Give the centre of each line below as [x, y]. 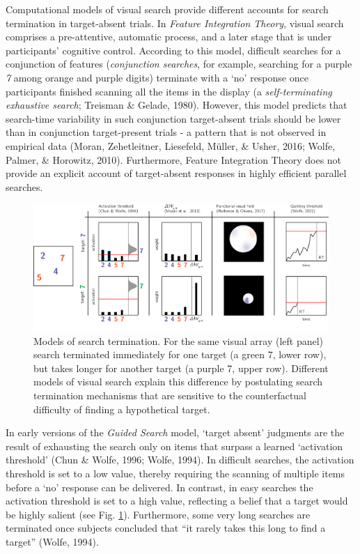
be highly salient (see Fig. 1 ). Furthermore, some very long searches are [158, 514]
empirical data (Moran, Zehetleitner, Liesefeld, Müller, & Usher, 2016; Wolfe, [171, 145]
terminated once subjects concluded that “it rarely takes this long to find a [166, 528]
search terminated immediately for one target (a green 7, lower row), [180, 354]
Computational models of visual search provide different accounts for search [167, 9]
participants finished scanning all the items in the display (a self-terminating [169, 91]
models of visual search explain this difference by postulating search [178, 382]
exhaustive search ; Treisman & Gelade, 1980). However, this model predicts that [177, 105]
